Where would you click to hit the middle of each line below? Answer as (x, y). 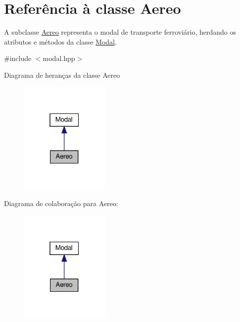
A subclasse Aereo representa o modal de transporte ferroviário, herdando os (120, 32)
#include (18, 58)
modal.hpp (59, 58)
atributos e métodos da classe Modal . (60, 41)
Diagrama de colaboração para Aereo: (61, 203)
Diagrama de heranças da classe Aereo (62, 75)
